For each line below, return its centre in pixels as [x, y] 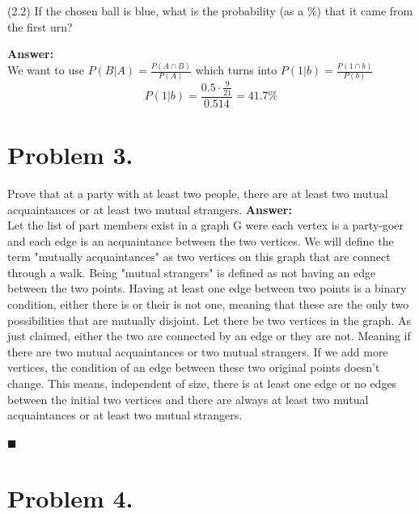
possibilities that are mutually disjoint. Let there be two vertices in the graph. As [209, 320]
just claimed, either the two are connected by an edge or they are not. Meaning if [209, 336]
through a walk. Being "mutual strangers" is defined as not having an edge [192, 272]
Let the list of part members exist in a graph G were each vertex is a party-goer [206, 225]
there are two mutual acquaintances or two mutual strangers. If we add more [198, 351]
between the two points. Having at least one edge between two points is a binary [207, 288]
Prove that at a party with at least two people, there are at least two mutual [198, 193]
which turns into [236, 70]
